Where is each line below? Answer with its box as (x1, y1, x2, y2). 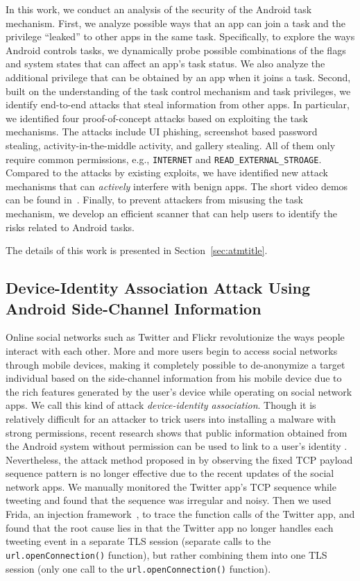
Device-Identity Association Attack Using (6, 277, 310, 298)
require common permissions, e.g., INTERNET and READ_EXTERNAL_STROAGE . (6, 151, 322, 166)
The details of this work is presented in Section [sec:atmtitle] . (6, 243, 268, 258)
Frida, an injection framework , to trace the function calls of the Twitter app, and (6, 507, 355, 521)
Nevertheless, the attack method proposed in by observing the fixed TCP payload (6, 452, 353, 466)
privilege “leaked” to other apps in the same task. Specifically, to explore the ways (6, 29, 355, 44)
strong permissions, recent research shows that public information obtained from (6, 425, 348, 439)
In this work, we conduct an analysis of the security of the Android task (6, 2, 312, 16)
